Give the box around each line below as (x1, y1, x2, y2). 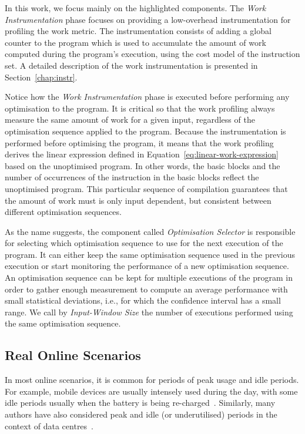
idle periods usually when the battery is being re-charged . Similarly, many (5, 396, 276, 409)
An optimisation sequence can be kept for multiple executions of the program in (5, 271, 293, 284)
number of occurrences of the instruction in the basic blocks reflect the (5, 171, 259, 183)
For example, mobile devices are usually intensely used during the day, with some (5, 385, 298, 397)
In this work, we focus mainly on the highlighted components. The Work (5, 2, 266, 14)
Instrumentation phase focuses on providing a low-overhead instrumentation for (5, 13, 291, 25)
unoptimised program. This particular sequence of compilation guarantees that (5, 182, 288, 194)
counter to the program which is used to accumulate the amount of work (5, 36, 266, 48)
